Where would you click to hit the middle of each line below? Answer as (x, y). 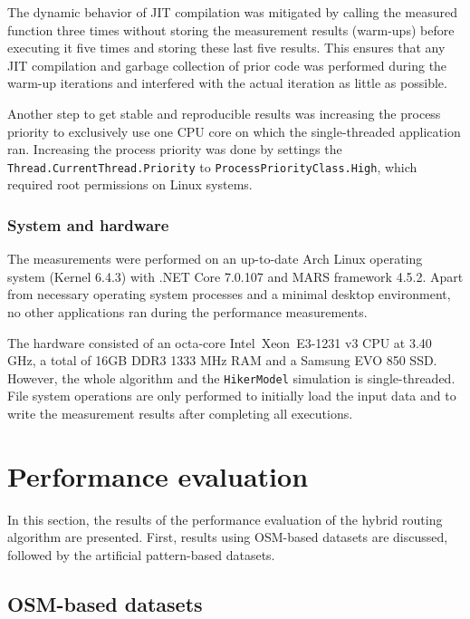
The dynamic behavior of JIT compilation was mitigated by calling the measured (233, 12)
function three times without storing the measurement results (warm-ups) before (231, 29)
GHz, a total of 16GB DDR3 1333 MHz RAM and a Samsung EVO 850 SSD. (222, 360)
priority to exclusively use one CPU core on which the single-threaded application (234, 131)
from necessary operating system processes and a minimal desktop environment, (229, 294)
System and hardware (88, 224)
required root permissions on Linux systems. (130, 184)
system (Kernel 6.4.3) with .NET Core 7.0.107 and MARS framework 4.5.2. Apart (235, 276)
